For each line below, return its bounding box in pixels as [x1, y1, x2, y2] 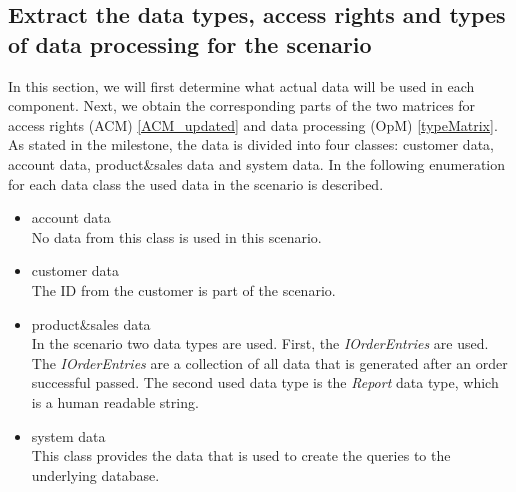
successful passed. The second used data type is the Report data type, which [31, 372, 499, 393]
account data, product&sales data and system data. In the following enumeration [8, 153, 506, 174]
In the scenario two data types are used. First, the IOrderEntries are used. [31, 333, 489, 354]
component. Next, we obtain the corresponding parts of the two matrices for [8, 95, 476, 116]
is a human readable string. [31, 391, 199, 412]
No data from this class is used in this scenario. [31, 226, 322, 247]
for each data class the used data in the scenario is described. [8, 173, 384, 194]
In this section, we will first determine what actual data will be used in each [8, 75, 475, 96]
